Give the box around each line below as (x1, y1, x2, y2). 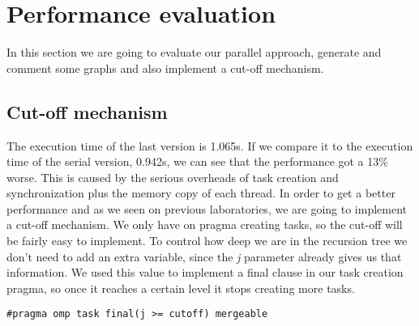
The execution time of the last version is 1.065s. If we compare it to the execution (6, 137, 413, 154)
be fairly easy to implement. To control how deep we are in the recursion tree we (6, 232, 408, 249)
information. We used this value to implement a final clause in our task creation (6, 264, 404, 281)
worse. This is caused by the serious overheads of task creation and (6, 168, 339, 185)
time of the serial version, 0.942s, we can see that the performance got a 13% (6, 153, 388, 170)
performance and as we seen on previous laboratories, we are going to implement (6, 200, 408, 217)
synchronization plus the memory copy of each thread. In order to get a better (6, 184, 395, 201)
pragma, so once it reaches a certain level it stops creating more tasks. (6, 279, 355, 296)
